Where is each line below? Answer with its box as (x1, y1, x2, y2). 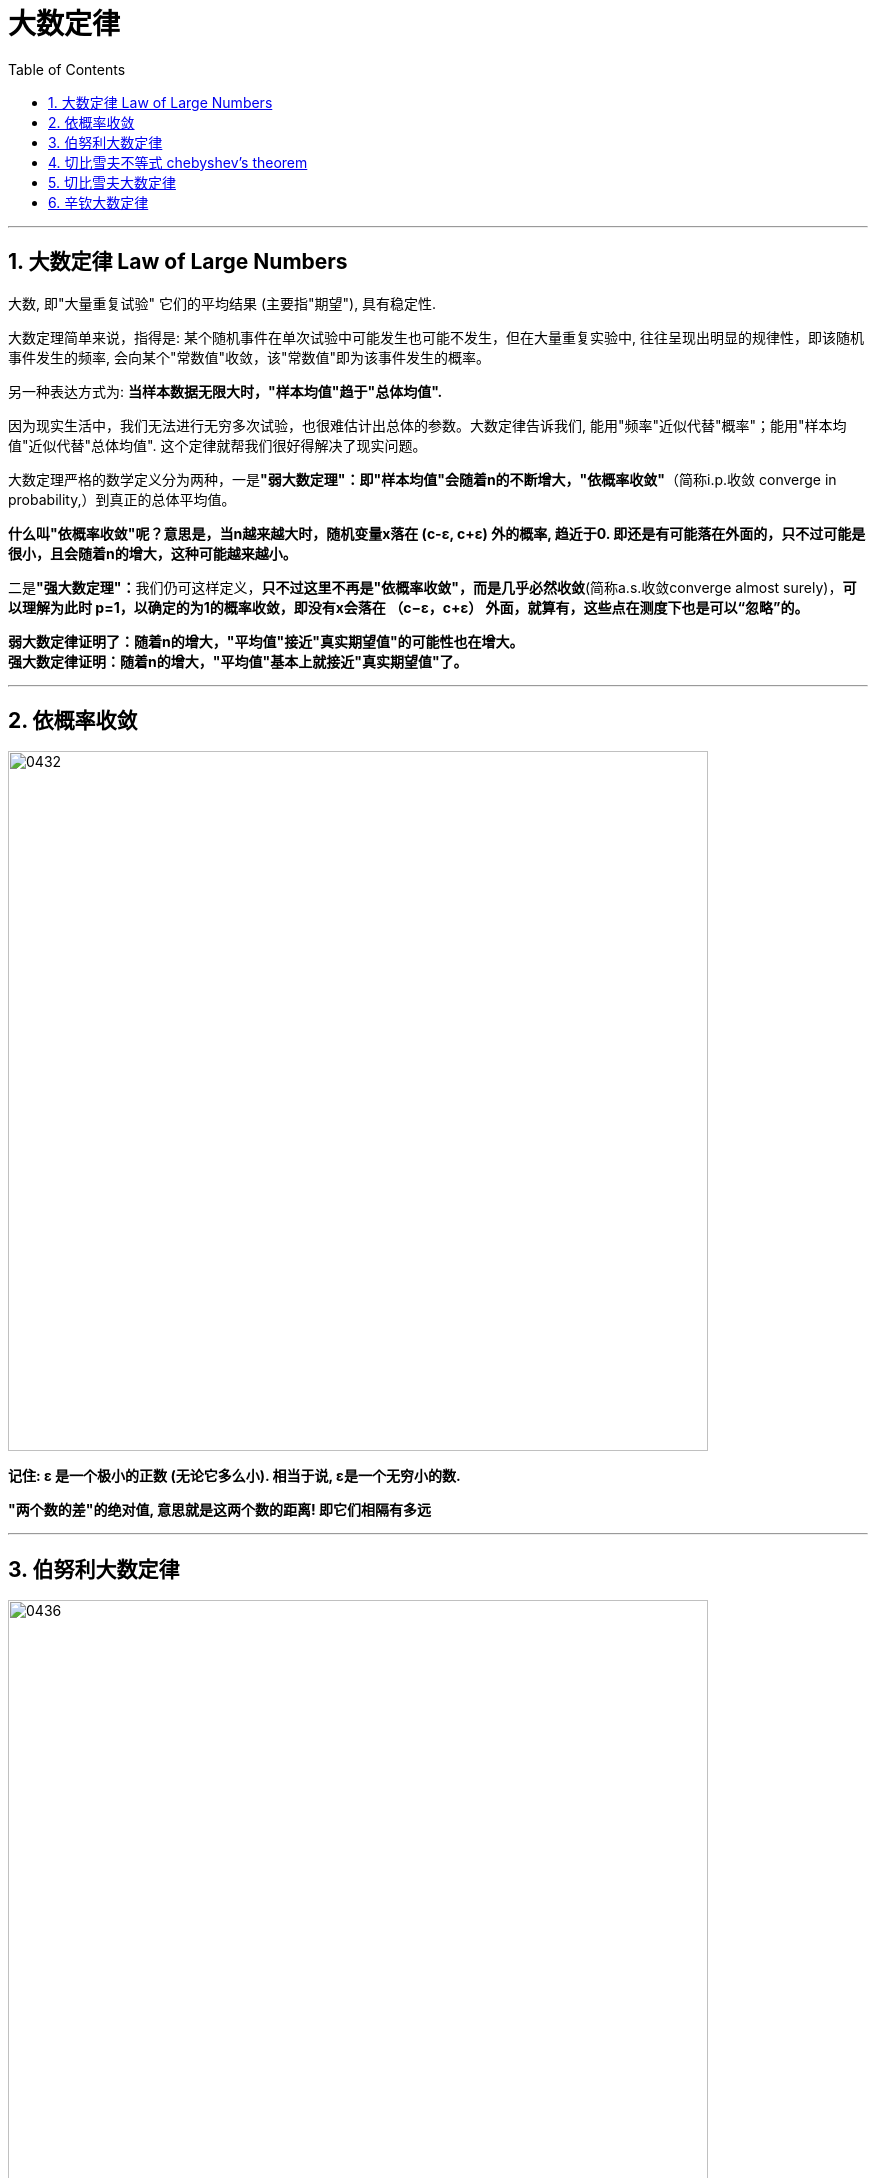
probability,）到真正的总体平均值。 (8, 490, 236, 508)
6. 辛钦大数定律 (48, 193, 149, 211)
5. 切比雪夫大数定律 (48, 173, 176, 191)
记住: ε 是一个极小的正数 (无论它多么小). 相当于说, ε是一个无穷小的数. (8, 1467, 461, 1485)
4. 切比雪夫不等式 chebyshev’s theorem (48, 153, 308, 171)
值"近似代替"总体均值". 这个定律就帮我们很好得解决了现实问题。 (8, 436, 427, 454)
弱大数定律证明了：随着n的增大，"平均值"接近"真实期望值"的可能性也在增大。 (8, 632, 524, 650)
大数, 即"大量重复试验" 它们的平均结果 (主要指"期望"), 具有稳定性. (8, 294, 437, 312)
